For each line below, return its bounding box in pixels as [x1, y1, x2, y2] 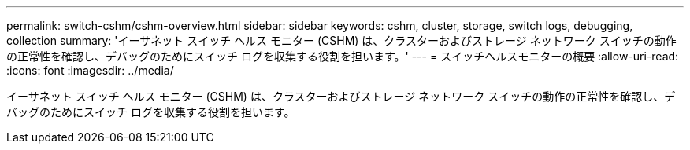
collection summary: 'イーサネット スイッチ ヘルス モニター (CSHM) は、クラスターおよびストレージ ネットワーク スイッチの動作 [6, 34, 677, 47]
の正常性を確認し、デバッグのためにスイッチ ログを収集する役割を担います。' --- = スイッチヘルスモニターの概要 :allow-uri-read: [6, 49, 679, 63]
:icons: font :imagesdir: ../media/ [6, 64, 174, 77]
